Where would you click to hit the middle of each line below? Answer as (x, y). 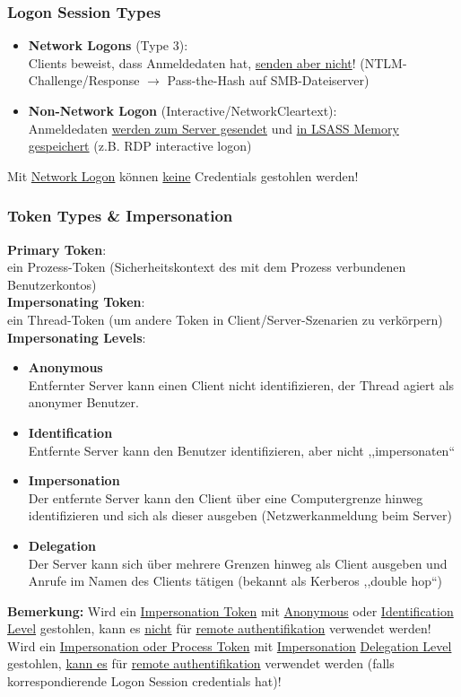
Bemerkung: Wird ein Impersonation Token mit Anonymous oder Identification (230, 610)
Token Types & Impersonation (120, 216)
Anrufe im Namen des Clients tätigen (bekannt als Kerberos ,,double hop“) (235, 581)
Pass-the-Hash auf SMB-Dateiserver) (268, 80)
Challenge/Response (84, 80)
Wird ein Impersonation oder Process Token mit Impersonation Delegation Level (230, 645)
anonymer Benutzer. (83, 402)
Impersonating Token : (76, 302)
